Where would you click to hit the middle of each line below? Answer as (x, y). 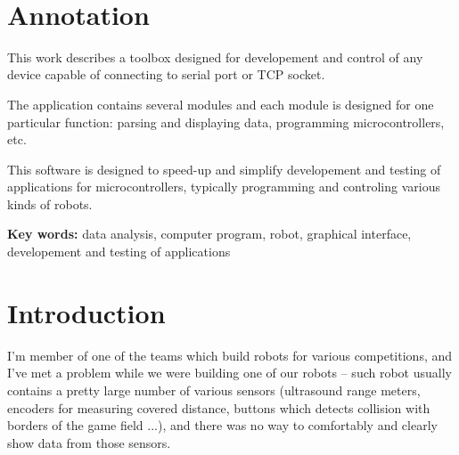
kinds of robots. (50, 203)
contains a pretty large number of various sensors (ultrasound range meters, (214, 390)
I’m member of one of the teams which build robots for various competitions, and (230, 355)
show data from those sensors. (89, 442)
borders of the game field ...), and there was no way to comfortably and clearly (222, 425)
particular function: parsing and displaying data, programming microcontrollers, (226, 122)
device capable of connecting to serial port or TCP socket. (166, 74)
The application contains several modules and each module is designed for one (221, 104)
